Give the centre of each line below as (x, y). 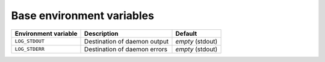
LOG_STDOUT (30, 41)
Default (186, 33)
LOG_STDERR (30, 49)
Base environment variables (83, 15)
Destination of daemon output (127, 41)
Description (101, 33)
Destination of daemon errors (126, 49)
